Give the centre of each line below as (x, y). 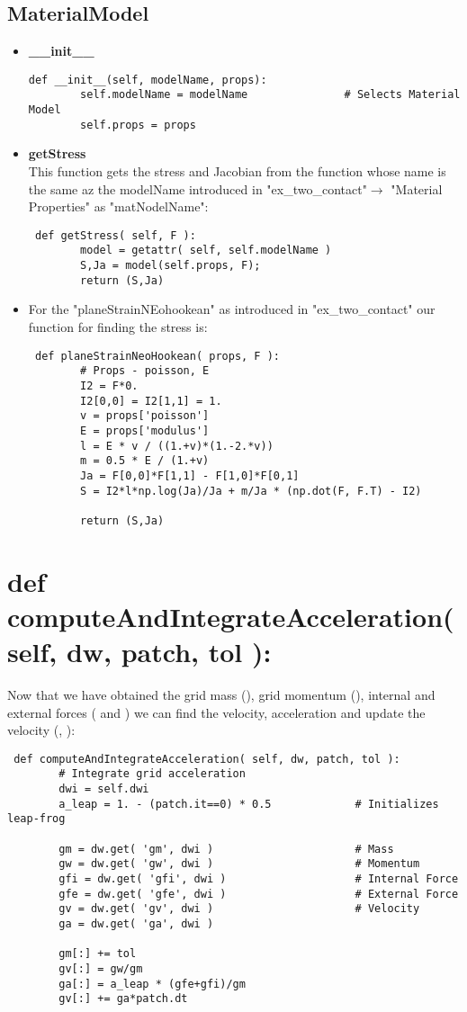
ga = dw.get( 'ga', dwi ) (136, 923)
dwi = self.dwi (104, 789)
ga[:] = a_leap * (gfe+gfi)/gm (152, 984)
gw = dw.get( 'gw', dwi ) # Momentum (239, 864)
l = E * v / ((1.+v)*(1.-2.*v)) (177, 446)
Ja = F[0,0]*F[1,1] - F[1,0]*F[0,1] (190, 475)
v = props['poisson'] (145, 416)
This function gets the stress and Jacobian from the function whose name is (237, 171)
